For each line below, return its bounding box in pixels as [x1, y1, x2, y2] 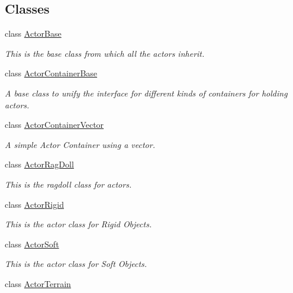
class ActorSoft [5, 237, 59, 250]
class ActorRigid [5, 198, 64, 210]
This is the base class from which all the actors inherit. [5, 47, 205, 59]
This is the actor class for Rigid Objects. [5, 218, 152, 230]
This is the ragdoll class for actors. [5, 178, 132, 190]
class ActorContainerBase [5, 67, 98, 79]
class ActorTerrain [5, 277, 71, 289]
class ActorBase [5, 27, 62, 40]
